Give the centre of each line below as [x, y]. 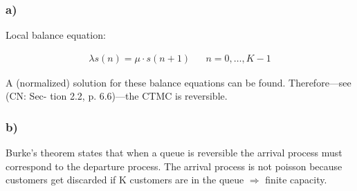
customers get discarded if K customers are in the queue [125, 180]
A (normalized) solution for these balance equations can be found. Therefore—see [178, 82]
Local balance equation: [56, 35]
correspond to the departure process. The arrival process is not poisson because [174, 166]
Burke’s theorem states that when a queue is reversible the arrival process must [174, 153]
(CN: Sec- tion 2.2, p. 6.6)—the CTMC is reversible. [117, 96]
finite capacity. [296, 180]
